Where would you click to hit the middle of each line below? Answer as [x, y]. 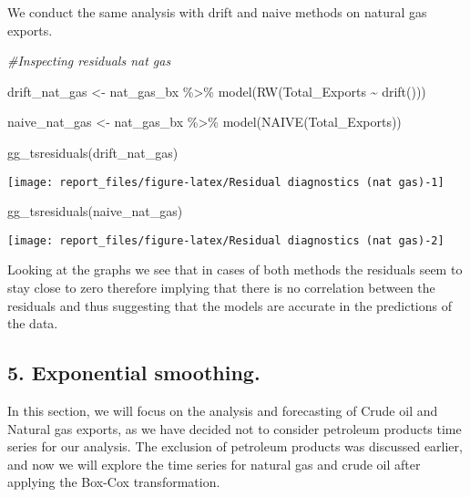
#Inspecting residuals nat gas [89, 61]
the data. [33, 323]
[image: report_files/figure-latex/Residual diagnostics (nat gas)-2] [226, 240]
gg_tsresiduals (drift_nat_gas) [93, 152]
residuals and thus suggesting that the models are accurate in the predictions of [230, 305]
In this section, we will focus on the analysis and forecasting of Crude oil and [223, 411]
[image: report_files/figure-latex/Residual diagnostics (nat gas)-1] [226, 182]
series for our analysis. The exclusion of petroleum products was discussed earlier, [235, 446]
